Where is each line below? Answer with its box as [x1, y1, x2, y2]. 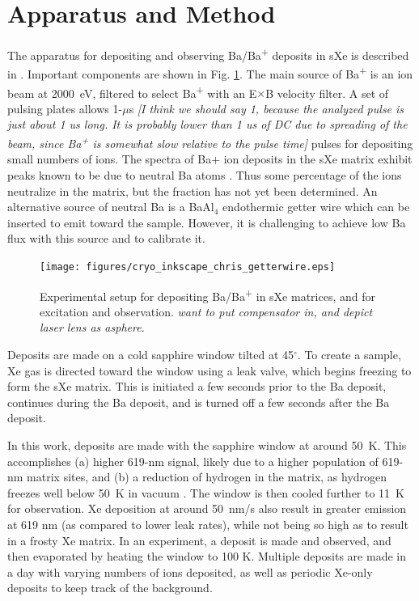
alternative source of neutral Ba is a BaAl [7, 198, 214, 215]
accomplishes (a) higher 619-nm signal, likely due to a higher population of [7, 452, 379, 469]
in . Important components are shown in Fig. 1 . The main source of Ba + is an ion [7, 63, 413, 83]
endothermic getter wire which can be [222, 198, 410, 215]
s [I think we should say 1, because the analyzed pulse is [129, 99, 404, 116]
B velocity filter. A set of [265, 84, 389, 101]
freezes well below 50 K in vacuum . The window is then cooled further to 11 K [7, 484, 405, 501]
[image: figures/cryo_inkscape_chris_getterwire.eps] [40, 260, 336, 273]
